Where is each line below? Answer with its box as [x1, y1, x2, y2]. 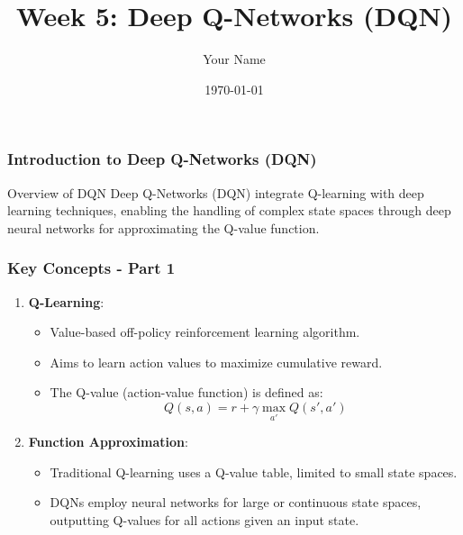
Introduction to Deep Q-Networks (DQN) [7, 148, 317, 170]
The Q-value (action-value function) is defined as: [50, 383, 323, 402]
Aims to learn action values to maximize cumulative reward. [50, 352, 383, 371]
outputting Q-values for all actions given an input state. [50, 510, 359, 529]
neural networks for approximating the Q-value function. [7, 218, 320, 237]
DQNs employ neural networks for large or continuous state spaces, [50, 493, 422, 512]
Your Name [203, 50, 266, 68]
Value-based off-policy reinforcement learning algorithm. [50, 322, 360, 341]
